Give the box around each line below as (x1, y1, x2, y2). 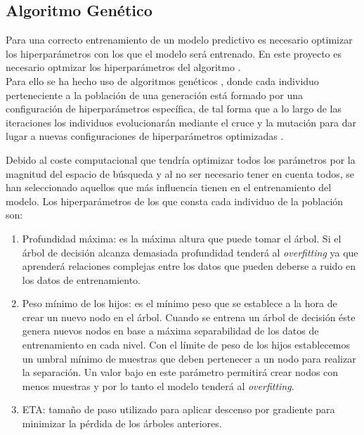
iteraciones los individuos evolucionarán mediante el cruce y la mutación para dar (6, 115, 356, 129)
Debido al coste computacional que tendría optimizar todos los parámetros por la (6, 152, 356, 167)
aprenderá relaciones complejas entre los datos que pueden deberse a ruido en (22, 259, 356, 273)
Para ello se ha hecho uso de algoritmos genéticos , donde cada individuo (6, 73, 319, 88)
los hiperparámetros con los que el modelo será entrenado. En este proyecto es (6, 46, 342, 60)
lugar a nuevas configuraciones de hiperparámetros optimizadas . (6, 129, 284, 143)
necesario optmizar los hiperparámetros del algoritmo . (6, 60, 241, 74)
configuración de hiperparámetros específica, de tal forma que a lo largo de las (6, 101, 342, 116)
